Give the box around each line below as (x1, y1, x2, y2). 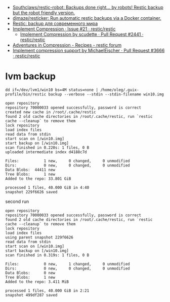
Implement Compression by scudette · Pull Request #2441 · (20, 31, 144, 37)
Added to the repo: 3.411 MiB (5, 279, 69, 284)
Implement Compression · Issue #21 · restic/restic (12, 26, 116, 32)
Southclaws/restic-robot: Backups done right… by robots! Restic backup (12, 5, 163, 10)
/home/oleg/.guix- (100, 87, 139, 92)
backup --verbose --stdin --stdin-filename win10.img (48, 91, 164, 97)
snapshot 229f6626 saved (5, 189, 58, 194)
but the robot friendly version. (12, 10, 75, 16)
